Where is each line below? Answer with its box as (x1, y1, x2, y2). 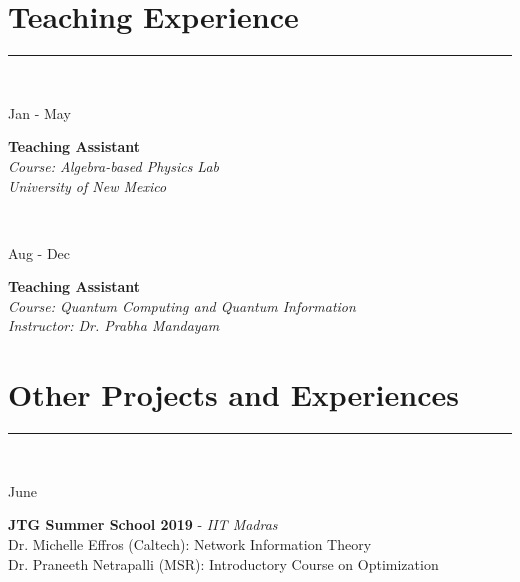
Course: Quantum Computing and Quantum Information (8, 295, 356, 316)
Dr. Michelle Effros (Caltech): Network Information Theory (8, 533, 372, 554)
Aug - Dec (8, 242, 71, 263)
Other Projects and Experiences (8, 374, 459, 415)
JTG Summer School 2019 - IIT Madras (8, 514, 278, 535)
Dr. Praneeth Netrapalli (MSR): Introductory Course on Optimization (8, 553, 439, 574)
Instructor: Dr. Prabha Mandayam (8, 315, 220, 336)
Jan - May (8, 102, 71, 123)
